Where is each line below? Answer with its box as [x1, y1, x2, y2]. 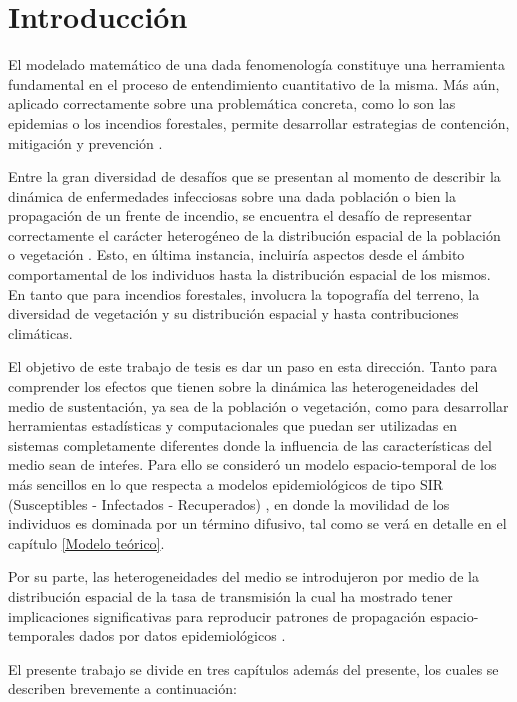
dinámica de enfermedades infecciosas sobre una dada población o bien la [8, 185, 456, 206]
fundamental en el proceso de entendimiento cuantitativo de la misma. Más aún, [8, 73, 500, 94]
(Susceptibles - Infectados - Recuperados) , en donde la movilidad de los [8, 493, 450, 514]
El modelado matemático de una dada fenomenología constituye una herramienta [8, 54, 505, 75]
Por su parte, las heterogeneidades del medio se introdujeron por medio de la [8, 566, 479, 587]
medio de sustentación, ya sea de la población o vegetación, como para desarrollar [8, 395, 509, 416]
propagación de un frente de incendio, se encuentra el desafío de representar [8, 205, 472, 226]
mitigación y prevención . [8, 132, 163, 153]
